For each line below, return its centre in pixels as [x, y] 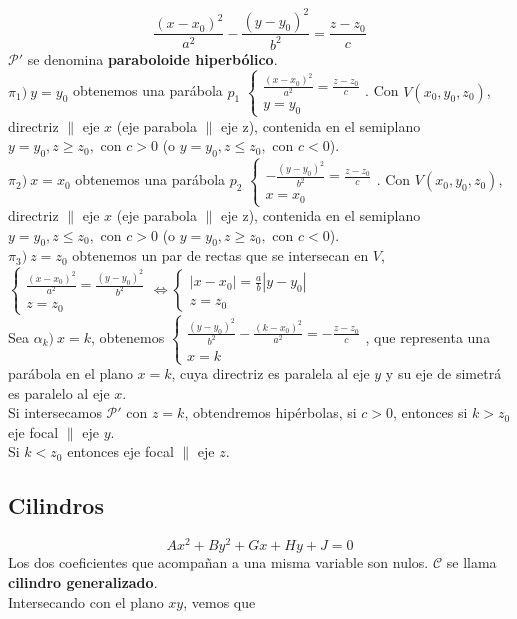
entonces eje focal [120, 451]
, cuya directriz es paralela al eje [270, 373]
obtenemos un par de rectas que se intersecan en [220, 255]
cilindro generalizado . [83, 581]
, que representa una [428, 336]
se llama [471, 562]
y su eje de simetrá [443, 373]
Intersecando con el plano [86, 601]
